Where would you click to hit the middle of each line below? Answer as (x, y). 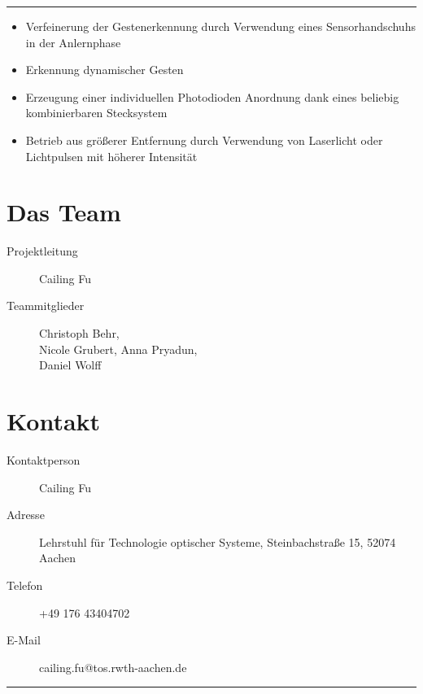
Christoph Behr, (79, 333)
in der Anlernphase (73, 42)
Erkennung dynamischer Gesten (105, 70)
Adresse (26, 515)
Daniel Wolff (70, 365)
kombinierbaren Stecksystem (96, 113)
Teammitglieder (46, 306)
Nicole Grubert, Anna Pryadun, (118, 349)
